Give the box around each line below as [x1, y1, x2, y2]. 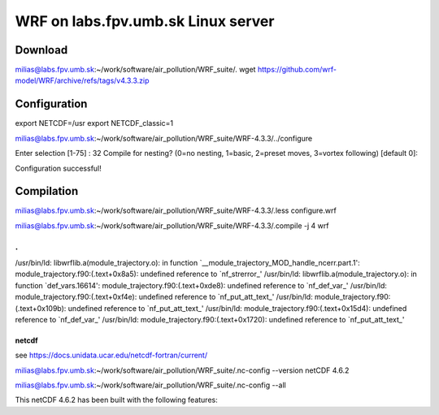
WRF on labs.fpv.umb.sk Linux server [15, 12, 275, 30]
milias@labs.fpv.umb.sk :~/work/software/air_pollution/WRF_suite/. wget [15, 65, 256, 75]
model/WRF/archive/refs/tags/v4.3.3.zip [15, 76, 150, 85]
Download [15, 43, 68, 57]
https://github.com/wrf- [257, 65, 337, 75]
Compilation [15, 184, 79, 198]
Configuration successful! [15, 163, 102, 173]
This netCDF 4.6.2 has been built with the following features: [15, 395, 219, 405]
